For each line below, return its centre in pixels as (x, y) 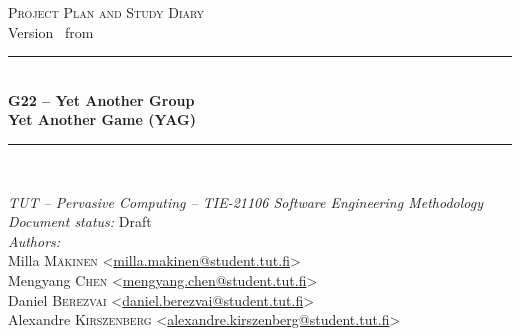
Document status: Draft (80, 221)
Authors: (34, 240)
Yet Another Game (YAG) (102, 119)
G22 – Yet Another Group (101, 99)
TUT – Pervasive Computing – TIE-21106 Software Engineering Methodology (245, 201)
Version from (51, 31)
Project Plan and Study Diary (106, 12)
